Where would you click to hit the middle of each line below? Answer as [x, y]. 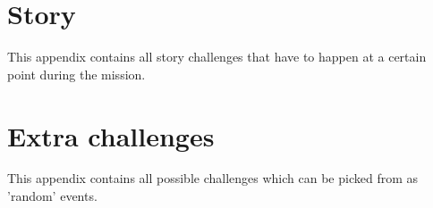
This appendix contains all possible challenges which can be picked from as [212, 178]
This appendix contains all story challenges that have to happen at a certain [217, 57]
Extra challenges [111, 135]
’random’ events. [52, 196]
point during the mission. [76, 74]
